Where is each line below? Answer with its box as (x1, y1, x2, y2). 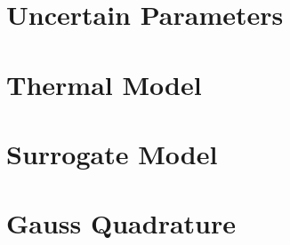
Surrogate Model (6, 135, 218, 171)
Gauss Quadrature (6, 205, 236, 241)
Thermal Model (6, 66, 202, 102)
